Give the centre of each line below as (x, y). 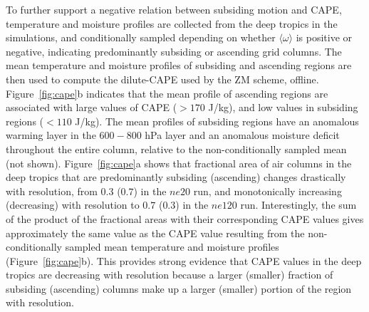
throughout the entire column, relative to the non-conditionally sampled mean (176, 149)
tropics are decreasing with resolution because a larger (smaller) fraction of (170, 275)
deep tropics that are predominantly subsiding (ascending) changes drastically (176, 177)
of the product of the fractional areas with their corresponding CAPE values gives (185, 218)
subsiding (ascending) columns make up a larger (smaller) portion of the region (179, 288)
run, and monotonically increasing (267, 191)
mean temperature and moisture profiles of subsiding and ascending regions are (179, 65)
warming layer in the (51, 135)
